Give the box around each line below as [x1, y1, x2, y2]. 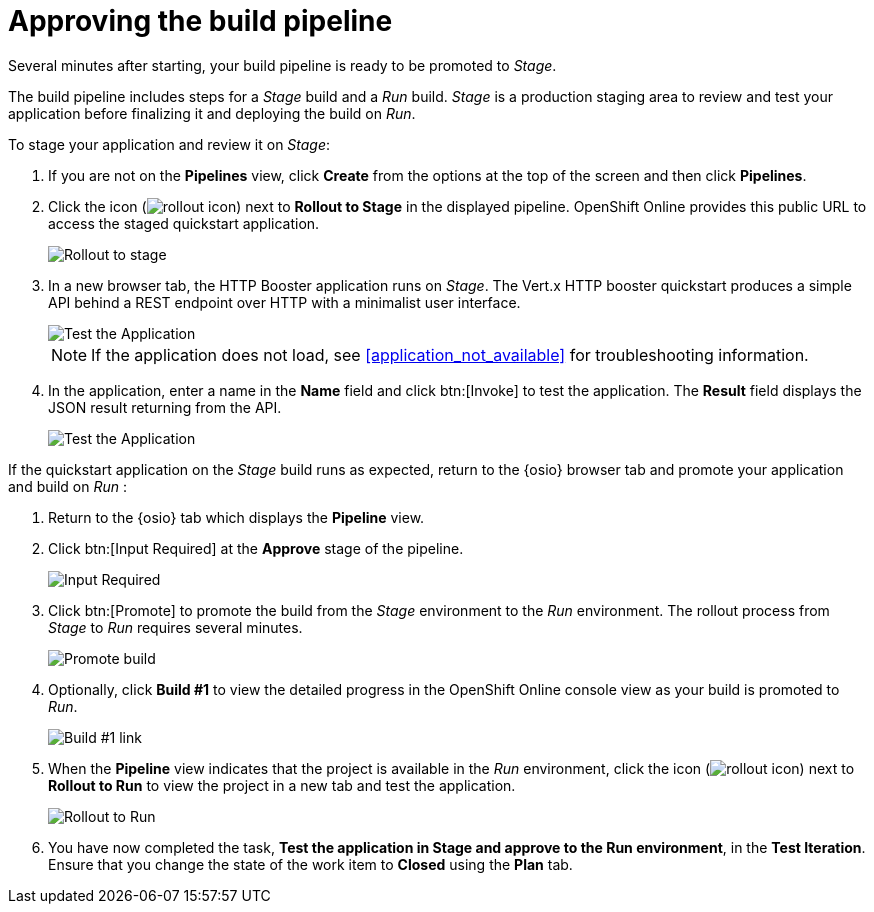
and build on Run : [8, 477, 127, 495]
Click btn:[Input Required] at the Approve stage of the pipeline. [48, 539, 464, 557]
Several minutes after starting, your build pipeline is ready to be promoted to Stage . [8, 56, 557, 74]
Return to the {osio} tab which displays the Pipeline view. [48, 508, 425, 526]
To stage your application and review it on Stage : [8, 135, 331, 153]
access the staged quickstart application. [48, 214, 320, 232]
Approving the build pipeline [8, 4, 393, 38]
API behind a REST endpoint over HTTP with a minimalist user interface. [48, 293, 521, 311]
